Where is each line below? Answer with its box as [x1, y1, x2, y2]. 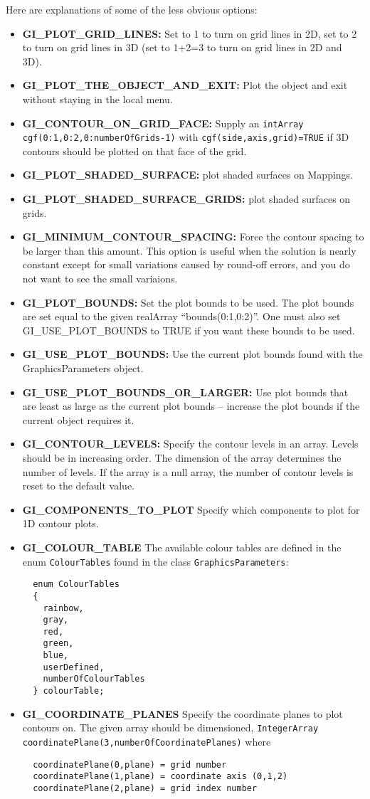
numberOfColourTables [43, 674, 145, 684]
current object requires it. [22, 412, 134, 427]
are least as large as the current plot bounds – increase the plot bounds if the [22, 398, 360, 413]
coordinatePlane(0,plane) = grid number [33, 759, 227, 770]
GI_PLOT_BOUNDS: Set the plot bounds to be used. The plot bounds [22, 295, 354, 309]
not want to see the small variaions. [22, 271, 178, 286]
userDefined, [43, 662, 105, 672]
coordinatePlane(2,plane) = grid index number [33, 783, 258, 793]
